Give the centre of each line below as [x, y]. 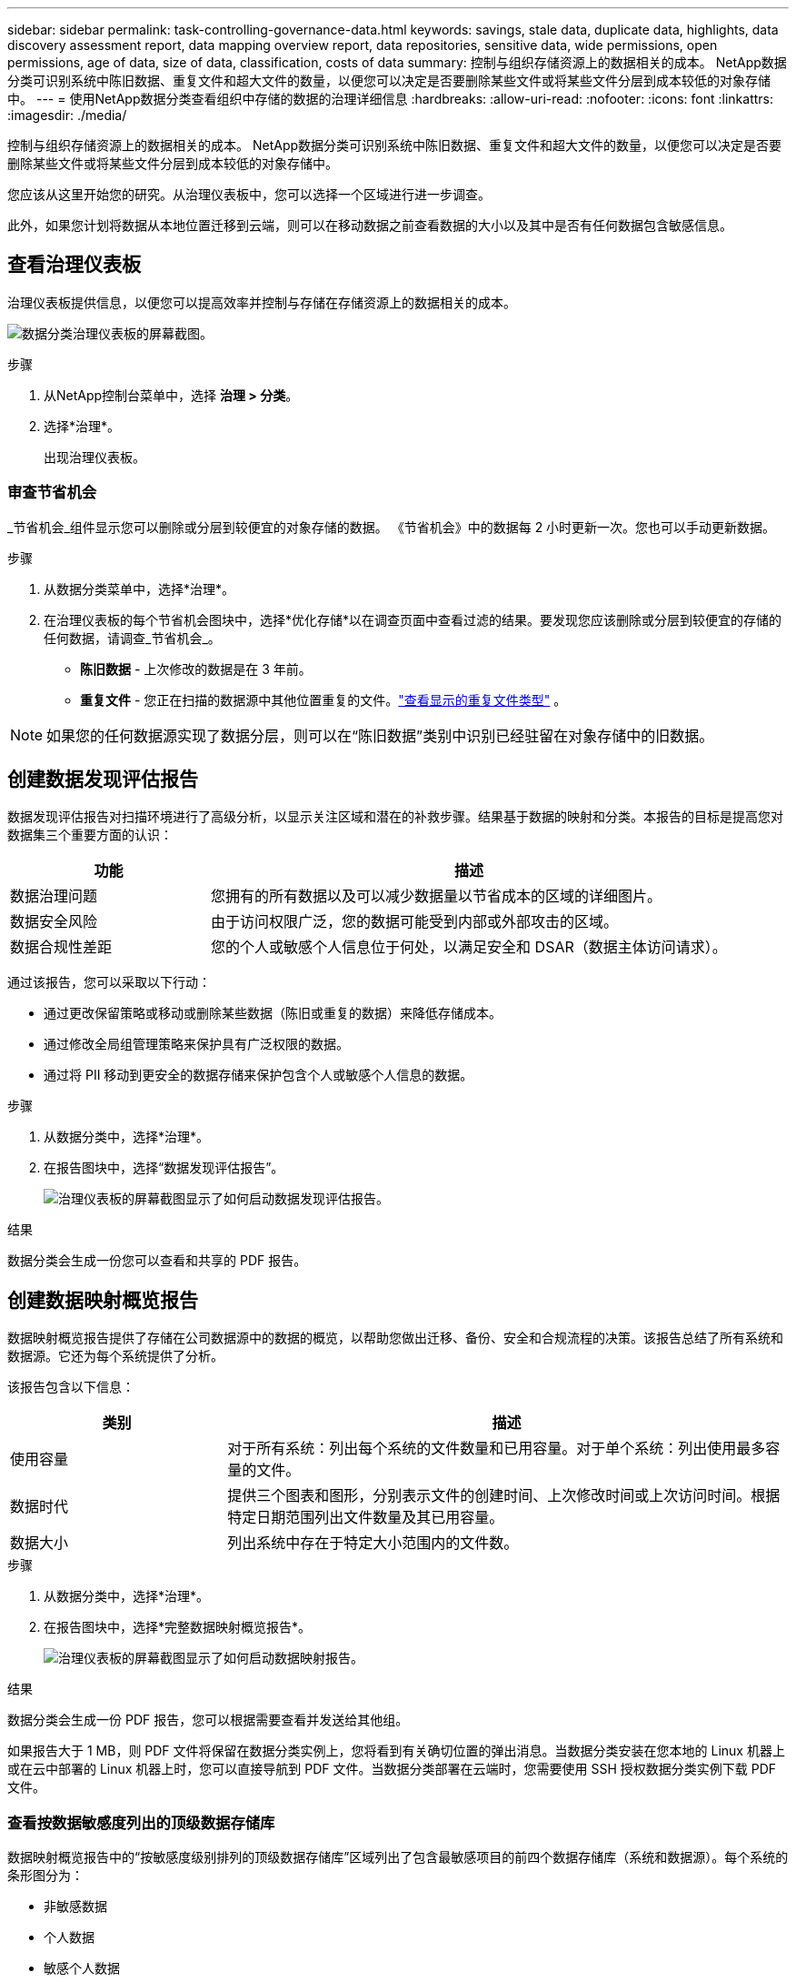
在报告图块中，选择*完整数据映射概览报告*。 [178, 1627]
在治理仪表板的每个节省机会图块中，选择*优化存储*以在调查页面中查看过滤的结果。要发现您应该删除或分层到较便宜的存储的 [413, 619]
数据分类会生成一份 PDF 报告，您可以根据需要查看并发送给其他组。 [208, 1720]
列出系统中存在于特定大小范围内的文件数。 [373, 1543]
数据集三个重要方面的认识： [90, 835]
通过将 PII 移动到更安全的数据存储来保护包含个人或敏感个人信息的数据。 [259, 1075]
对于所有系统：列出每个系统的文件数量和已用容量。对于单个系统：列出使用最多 [497, 1449]
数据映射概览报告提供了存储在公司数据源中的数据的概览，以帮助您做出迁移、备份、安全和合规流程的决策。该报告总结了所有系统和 [395, 1338]
